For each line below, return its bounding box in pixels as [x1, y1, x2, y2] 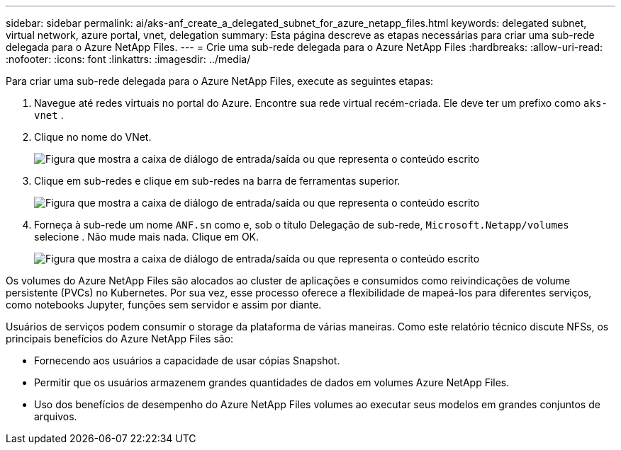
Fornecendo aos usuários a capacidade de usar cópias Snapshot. [34, 354, 340, 367]
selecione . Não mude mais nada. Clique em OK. [34, 231, 259, 243]
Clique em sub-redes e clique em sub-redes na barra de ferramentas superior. [34, 175, 401, 187]
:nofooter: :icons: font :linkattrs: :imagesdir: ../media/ [6, 53, 251, 65]
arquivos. [34, 410, 77, 422]
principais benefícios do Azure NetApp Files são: [6, 333, 234, 345]
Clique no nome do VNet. [34, 131, 152, 143]
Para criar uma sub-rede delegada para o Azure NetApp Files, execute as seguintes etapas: [6, 75, 434, 87]
